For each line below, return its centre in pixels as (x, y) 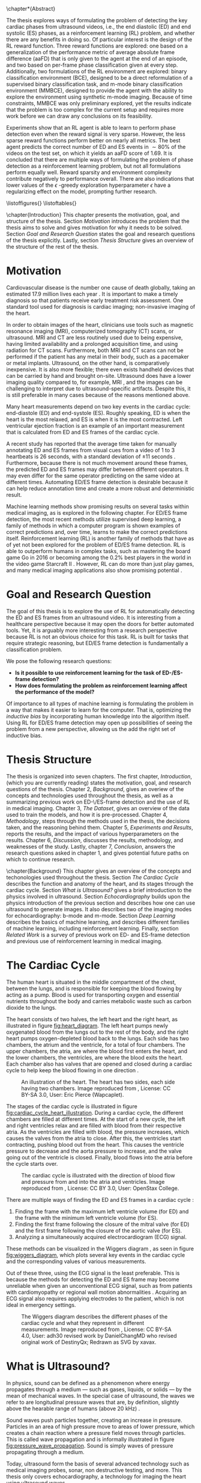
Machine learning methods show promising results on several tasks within (97, 506)
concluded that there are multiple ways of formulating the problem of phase (100, 159)
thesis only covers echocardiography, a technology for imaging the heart (96, 1476)
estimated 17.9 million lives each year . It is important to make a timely (92, 294)
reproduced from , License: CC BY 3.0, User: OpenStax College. (100, 1188)
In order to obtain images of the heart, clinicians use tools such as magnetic (100, 324)
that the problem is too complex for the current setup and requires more (95, 110)
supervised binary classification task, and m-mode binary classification (94, 84)
